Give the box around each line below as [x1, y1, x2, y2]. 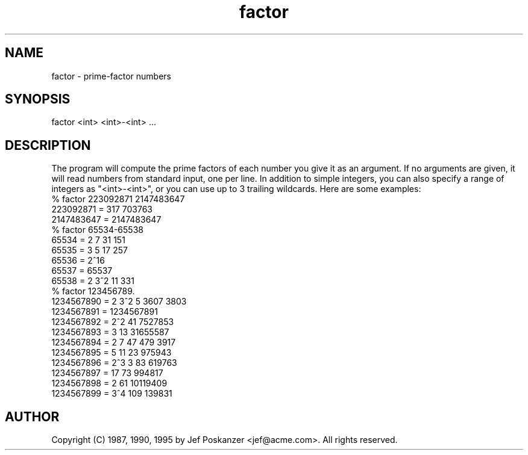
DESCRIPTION [5, 137, 91, 153]
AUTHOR [5, 409, 60, 424]
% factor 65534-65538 [51, 224, 143, 235]
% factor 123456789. [51, 286, 135, 297]
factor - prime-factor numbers [51, 70, 171, 81]
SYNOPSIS [5, 91, 71, 107]
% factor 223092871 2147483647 [51, 194, 185, 205]
